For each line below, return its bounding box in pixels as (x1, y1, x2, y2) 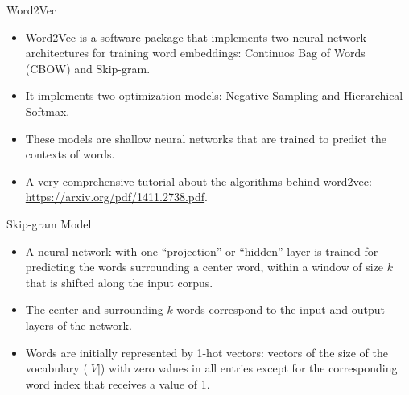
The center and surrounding (25, 301, 163, 318)
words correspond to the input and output (176, 301, 385, 318)
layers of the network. (25, 316, 132, 333)
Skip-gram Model (6, 215, 92, 232)
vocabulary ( (25, 360, 88, 376)
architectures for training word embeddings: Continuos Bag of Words (25, 44, 366, 61)
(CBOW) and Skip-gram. (25, 60, 151, 76)
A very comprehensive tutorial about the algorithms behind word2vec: (25, 172, 372, 189)
